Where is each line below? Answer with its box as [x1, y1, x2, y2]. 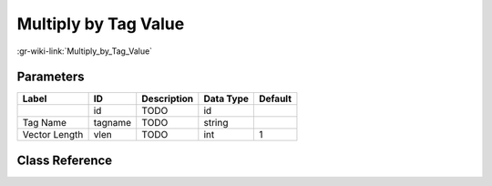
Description [141, 92, 194, 105]
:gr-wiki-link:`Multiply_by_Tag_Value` [16, 46, 153, 57]
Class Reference [16, 152, 113, 168]
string [203, 117, 229, 129]
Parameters [16, 69, 85, 85]
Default [258, 92, 292, 105]
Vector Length [22, 129, 84, 141]
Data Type [203, 92, 250, 105]
